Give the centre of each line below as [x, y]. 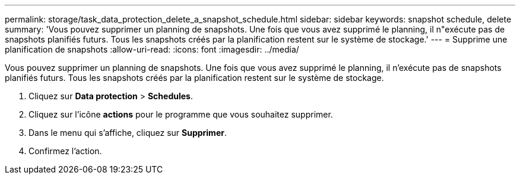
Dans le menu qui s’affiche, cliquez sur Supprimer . [128, 133]
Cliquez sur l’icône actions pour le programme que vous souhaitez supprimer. [181, 114]
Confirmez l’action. [65, 151]
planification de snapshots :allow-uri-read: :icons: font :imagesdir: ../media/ [152, 49]
